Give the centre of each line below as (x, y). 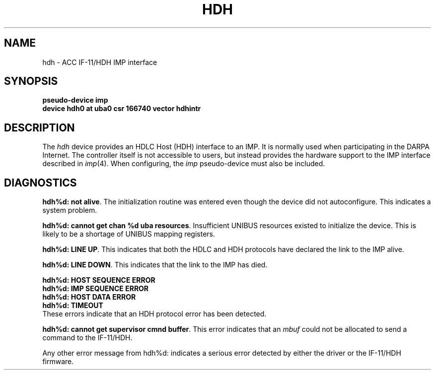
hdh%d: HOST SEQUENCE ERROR (99, 280)
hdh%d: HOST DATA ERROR (89, 297)
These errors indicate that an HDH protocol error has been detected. (154, 314)
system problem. (70, 210)
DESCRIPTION (39, 127)
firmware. (58, 362)
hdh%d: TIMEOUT (73, 306)
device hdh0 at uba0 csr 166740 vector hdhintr (122, 109)
